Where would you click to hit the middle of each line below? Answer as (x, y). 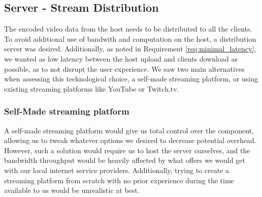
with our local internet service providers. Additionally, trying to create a (117, 170)
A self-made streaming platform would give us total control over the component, (129, 130)
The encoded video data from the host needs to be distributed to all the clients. (128, 29)
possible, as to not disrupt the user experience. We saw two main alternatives (124, 68)
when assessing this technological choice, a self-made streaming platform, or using (131, 79)
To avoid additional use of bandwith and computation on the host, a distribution (130, 38)
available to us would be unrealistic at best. (72, 190)
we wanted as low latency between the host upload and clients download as (121, 58)
